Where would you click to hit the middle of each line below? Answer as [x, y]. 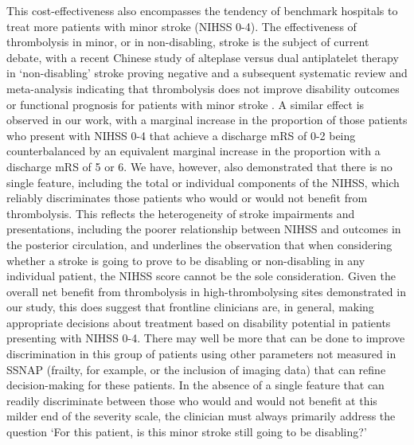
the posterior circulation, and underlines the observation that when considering [199, 244]
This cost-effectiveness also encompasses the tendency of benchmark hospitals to [202, 10]
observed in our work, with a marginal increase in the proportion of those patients [207, 120]
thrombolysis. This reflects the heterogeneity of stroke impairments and [181, 213]
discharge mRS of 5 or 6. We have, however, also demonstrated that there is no [199, 166]
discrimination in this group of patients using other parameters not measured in [201, 354]
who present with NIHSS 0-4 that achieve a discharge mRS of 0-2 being [181, 135]
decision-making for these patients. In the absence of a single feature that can [195, 385]
